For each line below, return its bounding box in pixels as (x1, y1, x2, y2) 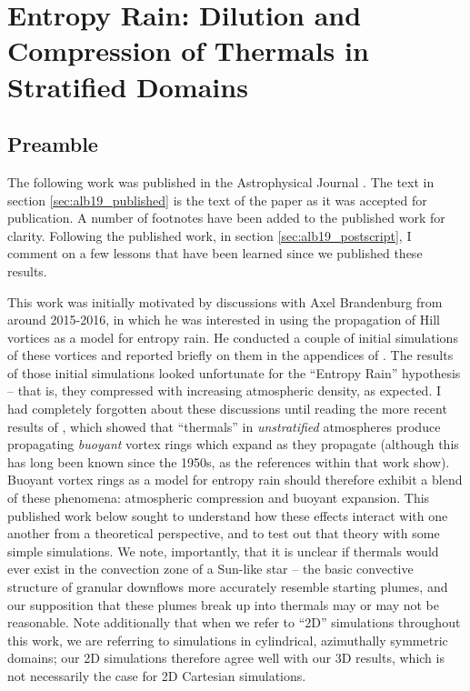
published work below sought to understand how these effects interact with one (7, 506, 448, 525)
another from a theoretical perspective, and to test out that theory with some (7, 524, 440, 543)
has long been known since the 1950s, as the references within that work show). (7, 452, 450, 471)
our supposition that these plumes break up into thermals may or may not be (7, 595, 439, 614)
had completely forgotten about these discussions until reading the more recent (7, 399, 447, 418)
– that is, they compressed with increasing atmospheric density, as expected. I (7, 381, 442, 400)
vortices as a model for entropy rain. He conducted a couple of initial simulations (7, 327, 458, 346)
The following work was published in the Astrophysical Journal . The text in (7, 172, 435, 191)
